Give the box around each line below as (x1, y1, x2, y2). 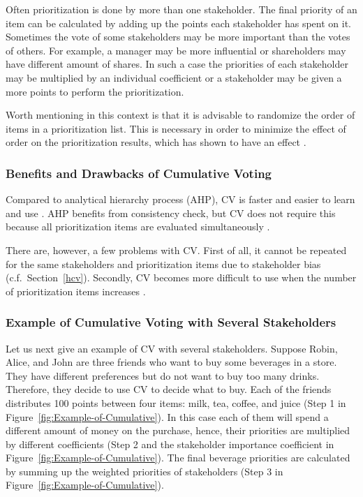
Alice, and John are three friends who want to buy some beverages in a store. (6, 355, 337, 369)
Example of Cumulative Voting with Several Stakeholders (6, 313, 336, 331)
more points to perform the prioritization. (6, 84, 184, 98)
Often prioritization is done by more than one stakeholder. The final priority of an (6, 2, 357, 16)
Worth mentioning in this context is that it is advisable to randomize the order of (6, 107, 355, 122)
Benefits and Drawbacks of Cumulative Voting (6, 164, 272, 181)
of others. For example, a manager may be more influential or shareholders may (6, 43, 346, 57)
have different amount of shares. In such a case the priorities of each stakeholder (6, 57, 348, 71)
